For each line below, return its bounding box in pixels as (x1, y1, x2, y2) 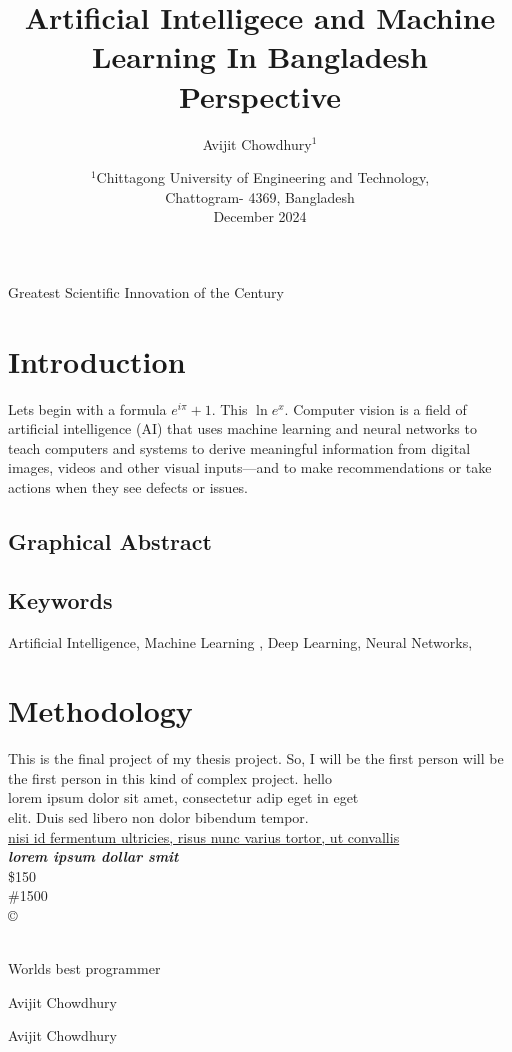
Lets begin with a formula (8, 398, 167, 419)
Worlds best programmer (8, 958, 161, 979)
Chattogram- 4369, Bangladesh (165, 186, 355, 207)
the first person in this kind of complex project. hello (8, 767, 332, 788)
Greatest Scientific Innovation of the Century (8, 281, 284, 302)
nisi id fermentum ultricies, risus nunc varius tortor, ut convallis (8, 826, 400, 847)
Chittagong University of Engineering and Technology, (96, 167, 430, 188)
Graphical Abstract (8, 525, 212, 556)
